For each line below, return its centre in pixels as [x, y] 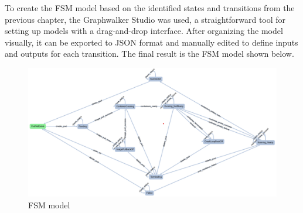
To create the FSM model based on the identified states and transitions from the [150, 8]
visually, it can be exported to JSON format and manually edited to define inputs [151, 42]
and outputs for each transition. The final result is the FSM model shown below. [149, 54]
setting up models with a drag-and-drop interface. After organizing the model [144, 31]
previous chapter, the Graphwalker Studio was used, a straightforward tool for [145, 19]
